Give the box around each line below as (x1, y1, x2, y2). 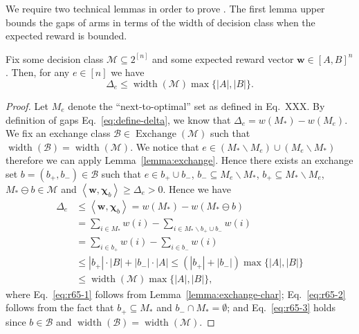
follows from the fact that (6, 300, 114, 315)
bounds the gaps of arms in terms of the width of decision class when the (6, 15, 315, 29)
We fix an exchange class (6, 126, 111, 140)
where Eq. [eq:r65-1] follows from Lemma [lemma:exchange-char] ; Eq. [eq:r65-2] (6, 286, 346, 301)
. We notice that (130, 139, 199, 154)
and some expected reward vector (152, 51, 294, 66)
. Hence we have (163, 181, 231, 196)
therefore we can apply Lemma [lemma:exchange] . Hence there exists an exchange (6, 153, 353, 167)
